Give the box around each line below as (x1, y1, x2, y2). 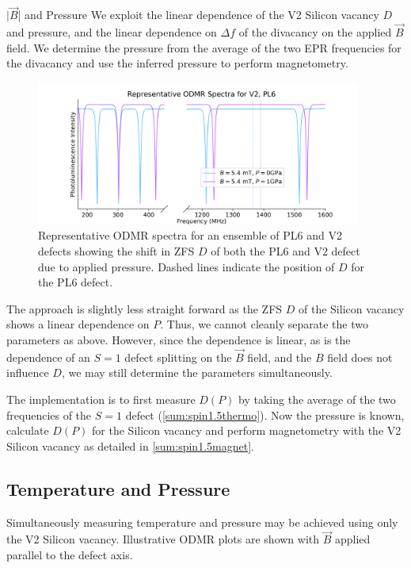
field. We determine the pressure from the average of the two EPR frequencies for (6, 39, 401, 56)
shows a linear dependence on (6, 316, 150, 332)
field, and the (247, 348, 312, 365)
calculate (6, 422, 49, 439)
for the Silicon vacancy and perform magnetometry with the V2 (92, 422, 401, 439)
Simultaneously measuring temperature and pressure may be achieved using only (6, 513, 398, 530)
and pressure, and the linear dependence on (6, 24, 217, 40)
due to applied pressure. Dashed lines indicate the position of (38, 258, 335, 274)
